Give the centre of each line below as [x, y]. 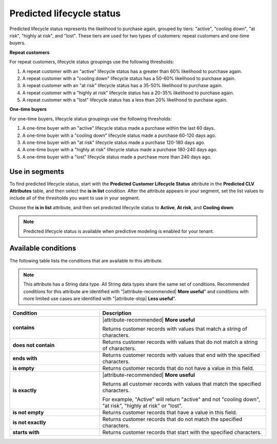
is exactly [25, 390]
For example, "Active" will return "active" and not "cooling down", [181, 399]
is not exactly [29, 422]
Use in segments [37, 171]
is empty [23, 368]
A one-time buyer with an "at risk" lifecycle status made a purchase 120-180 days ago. [114, 143]
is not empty [28, 412]
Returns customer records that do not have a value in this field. [178, 368]
